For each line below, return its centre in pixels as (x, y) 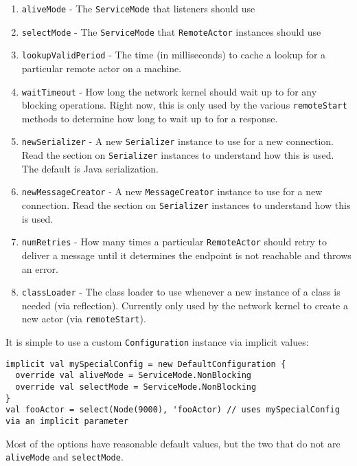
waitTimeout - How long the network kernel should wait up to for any (169, 91)
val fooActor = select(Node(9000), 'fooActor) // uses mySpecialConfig (173, 410)
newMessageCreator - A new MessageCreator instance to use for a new (172, 191)
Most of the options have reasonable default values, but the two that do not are (173, 443)
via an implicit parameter (67, 421)
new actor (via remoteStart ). (84, 319)
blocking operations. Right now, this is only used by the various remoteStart (184, 105)
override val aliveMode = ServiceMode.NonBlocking (133, 376)
